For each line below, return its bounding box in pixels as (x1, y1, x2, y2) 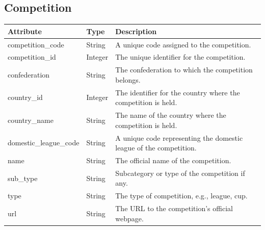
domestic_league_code (8, 137, 79, 148)
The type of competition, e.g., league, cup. (115, 190, 248, 201)
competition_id (8, 52, 56, 62)
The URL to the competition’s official (115, 203, 233, 214)
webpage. (115, 213, 144, 223)
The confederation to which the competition (115, 64, 253, 75)
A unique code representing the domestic (115, 132, 243, 143)
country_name (8, 114, 54, 125)
